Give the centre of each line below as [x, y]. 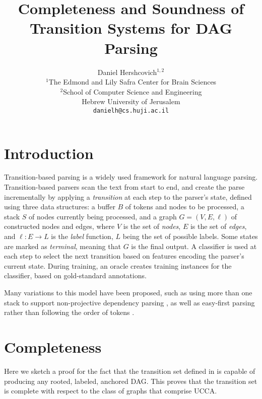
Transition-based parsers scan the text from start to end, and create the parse [124, 187]
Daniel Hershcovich [127, 72]
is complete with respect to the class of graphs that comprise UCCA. [111, 391]
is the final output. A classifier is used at [194, 246]
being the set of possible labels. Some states [190, 236]
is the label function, [82, 236]
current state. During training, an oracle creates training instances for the [118, 265]
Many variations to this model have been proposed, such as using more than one [128, 292]
